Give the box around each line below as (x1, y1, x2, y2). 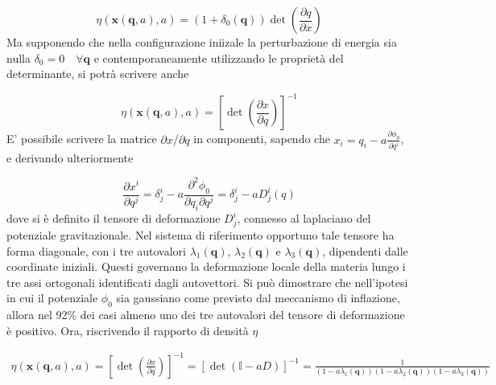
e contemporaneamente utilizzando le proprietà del (93, 49, 344, 66)
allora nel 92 (6, 306, 68, 323)
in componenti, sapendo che (193, 130, 330, 147)
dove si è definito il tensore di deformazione (6, 210, 221, 227)
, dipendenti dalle (322, 242, 408, 259)
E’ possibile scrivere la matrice (6, 130, 157, 147)
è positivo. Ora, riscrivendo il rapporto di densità (6, 322, 249, 338)
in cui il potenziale (6, 289, 98, 306)
